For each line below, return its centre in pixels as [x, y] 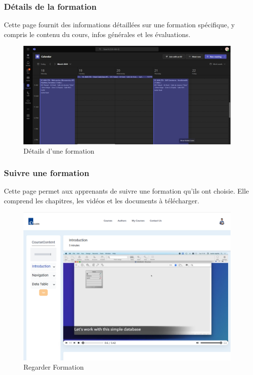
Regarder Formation [54, 367]
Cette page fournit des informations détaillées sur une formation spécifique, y [119, 25]
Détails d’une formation [59, 151]
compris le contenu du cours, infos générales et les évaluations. [97, 34]
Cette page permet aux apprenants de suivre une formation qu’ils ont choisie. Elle [126, 191]
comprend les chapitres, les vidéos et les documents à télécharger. [102, 200]
